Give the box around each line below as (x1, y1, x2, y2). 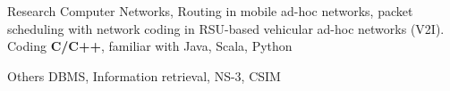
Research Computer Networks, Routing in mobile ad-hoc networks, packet (7, 2, 413, 20)
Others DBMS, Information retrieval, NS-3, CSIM (7, 66, 281, 85)
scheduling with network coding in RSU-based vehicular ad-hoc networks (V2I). (7, 19, 445, 37)
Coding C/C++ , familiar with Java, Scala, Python (7, 37, 293, 55)
